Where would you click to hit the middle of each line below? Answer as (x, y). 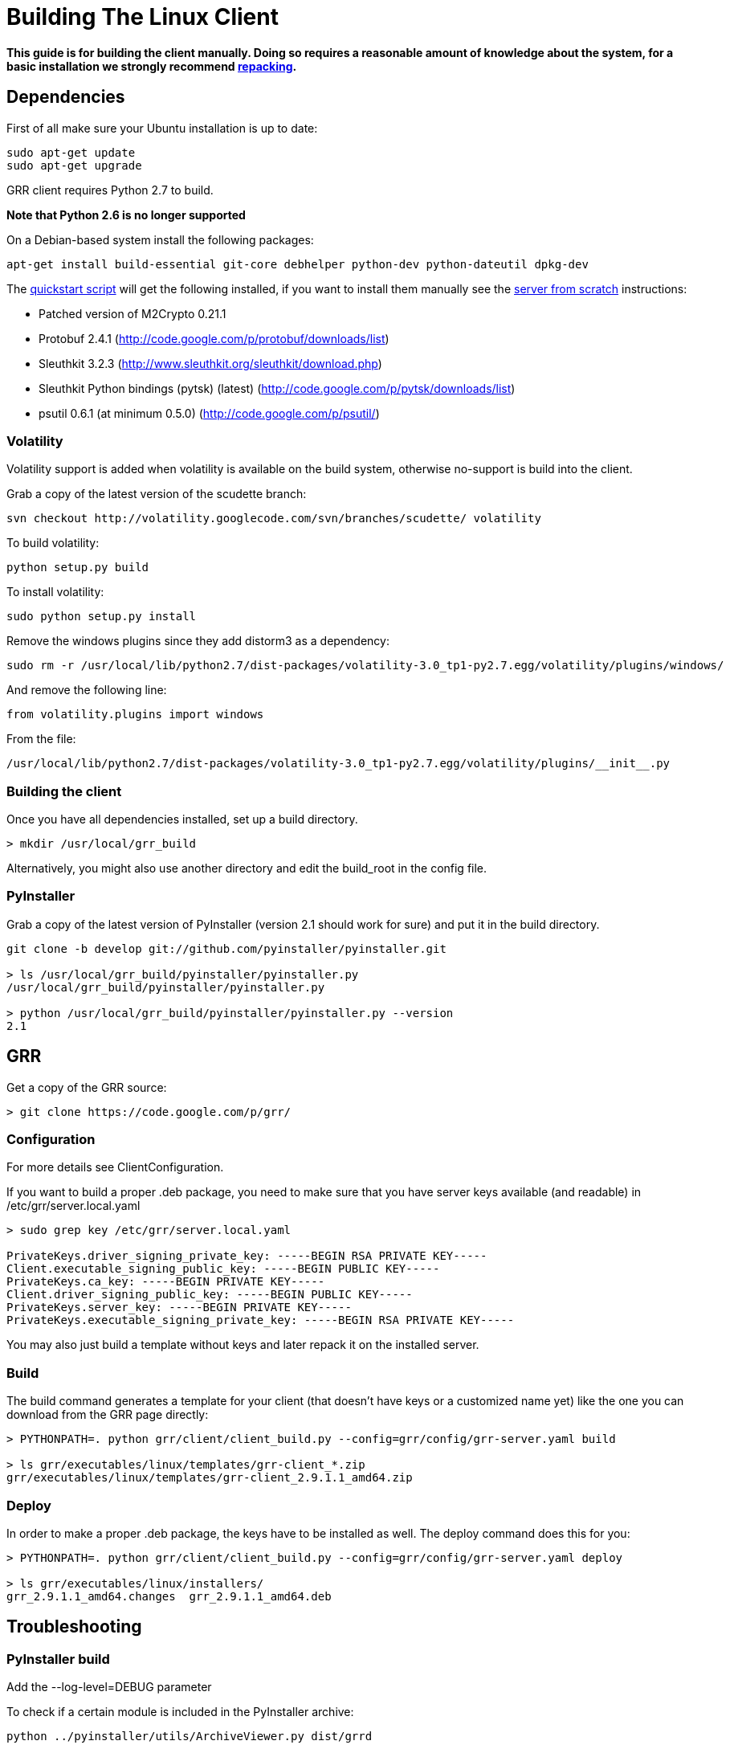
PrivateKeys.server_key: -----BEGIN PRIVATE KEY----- (179, 1308)
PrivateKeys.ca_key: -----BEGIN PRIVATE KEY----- (166, 1282)
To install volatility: (55, 592)
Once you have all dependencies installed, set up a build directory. (182, 819)
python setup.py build (78, 568)
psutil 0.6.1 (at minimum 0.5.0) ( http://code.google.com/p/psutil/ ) (209, 413)
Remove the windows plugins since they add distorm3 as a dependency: (198, 641)
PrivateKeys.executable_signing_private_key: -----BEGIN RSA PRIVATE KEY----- (261, 1320)
